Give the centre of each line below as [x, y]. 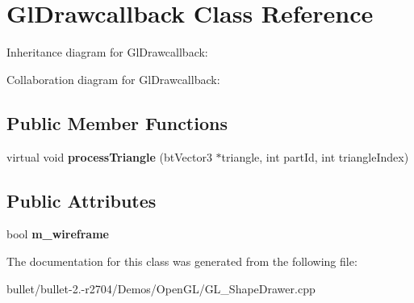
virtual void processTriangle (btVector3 [109, 156]
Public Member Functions [117, 122]
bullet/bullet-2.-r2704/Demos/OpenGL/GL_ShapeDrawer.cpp [161, 288]
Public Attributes [82, 200]
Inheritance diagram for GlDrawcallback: [107, 52]
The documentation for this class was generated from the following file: [182, 261]
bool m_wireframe [58, 234]
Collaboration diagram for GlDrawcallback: [113, 79]
